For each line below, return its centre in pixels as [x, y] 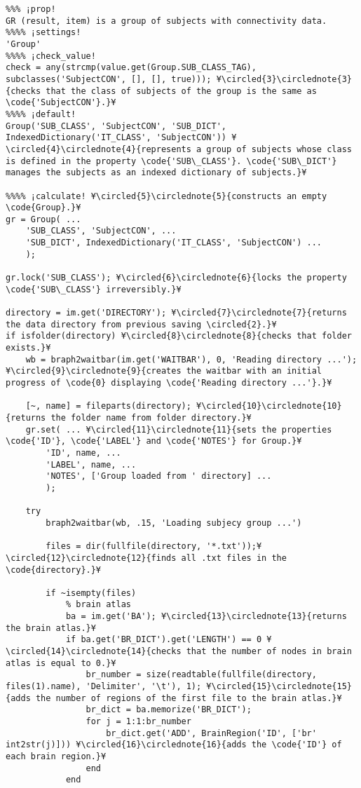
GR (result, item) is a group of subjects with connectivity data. [166, 21]
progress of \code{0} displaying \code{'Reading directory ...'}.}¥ [169, 383]
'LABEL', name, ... [91, 464]
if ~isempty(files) [91, 593]
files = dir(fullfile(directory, [124, 546]
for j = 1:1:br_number [138, 722]
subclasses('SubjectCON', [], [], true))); [109, 79]
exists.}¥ [28, 348]
